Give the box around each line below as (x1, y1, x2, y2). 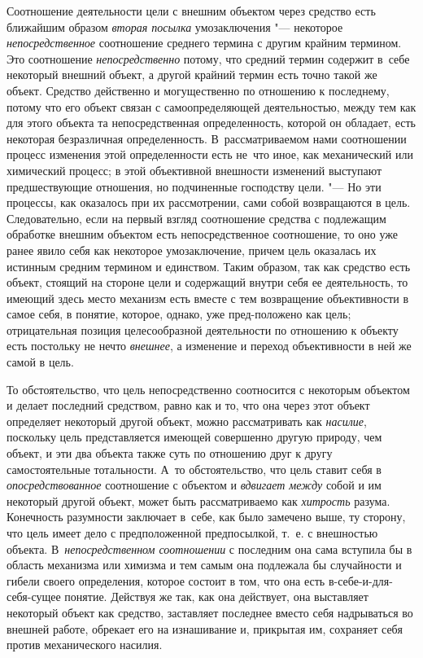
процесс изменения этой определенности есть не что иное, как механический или (7, 146, 413, 163)
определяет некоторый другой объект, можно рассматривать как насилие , (7, 412, 367, 429)
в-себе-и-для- (328, 572, 393, 589)
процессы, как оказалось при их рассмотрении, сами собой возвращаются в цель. (7, 194, 411, 211)
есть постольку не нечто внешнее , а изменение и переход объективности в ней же (7, 337, 412, 354)
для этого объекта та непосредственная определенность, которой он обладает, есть (7, 114, 416, 131)
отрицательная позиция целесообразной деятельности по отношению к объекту (7, 321, 399, 338)
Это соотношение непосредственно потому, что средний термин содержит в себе (7, 50, 410, 67)
